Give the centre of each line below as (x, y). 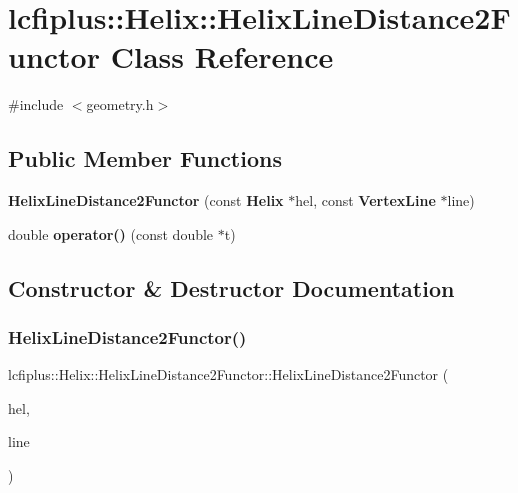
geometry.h (120, 104)
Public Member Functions (145, 158)
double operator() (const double (111, 233)
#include (36, 104)
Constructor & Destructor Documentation (231, 287)
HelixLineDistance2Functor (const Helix (146, 200)
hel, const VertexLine (365, 200)
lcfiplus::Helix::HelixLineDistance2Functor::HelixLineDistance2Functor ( (228, 374)
